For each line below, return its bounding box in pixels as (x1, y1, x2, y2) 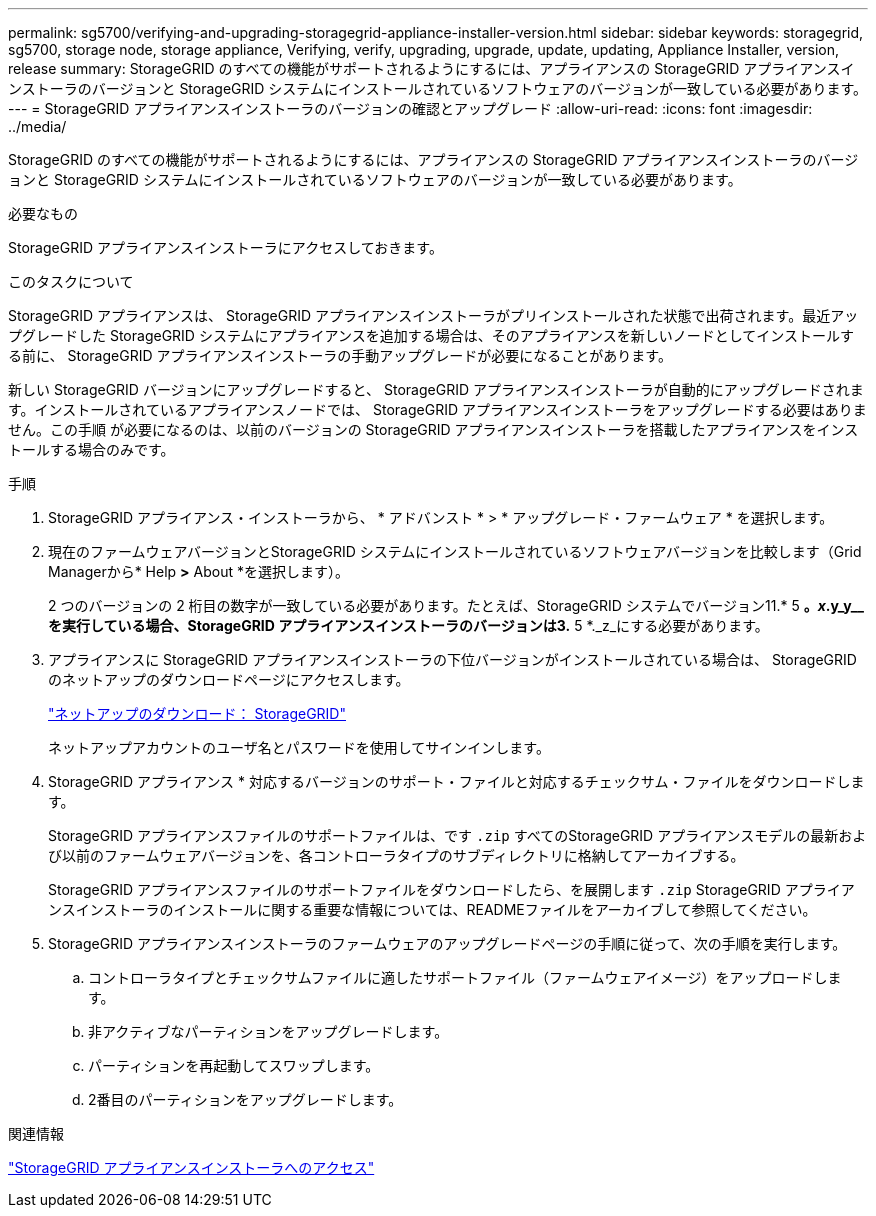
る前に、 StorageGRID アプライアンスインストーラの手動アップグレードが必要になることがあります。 (8, 347, 672, 364)
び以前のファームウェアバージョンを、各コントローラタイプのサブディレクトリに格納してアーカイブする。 (48, 847, 745, 864)
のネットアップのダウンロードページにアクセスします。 (48, 671, 410, 688)
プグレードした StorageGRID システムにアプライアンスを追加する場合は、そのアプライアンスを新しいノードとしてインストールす (8, 327, 855, 344)
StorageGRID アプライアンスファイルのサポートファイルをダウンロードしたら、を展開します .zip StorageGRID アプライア (48, 881, 855, 898)
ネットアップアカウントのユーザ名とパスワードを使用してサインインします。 (48, 739, 550, 756)
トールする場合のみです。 (8, 441, 175, 458)
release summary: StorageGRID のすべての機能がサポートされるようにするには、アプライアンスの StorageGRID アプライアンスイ (8, 60, 855, 77)
